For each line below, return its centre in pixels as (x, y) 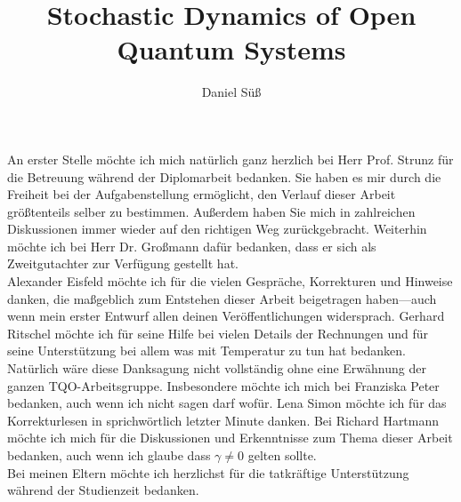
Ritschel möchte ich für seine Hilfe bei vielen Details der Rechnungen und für (218, 333)
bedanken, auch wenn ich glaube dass (109, 455)
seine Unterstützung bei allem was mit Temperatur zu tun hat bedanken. (206, 351)
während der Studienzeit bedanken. (103, 490)
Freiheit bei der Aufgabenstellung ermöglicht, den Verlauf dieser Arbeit (202, 194)
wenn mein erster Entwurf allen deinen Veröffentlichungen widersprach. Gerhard (226, 316)
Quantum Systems (231, 49)
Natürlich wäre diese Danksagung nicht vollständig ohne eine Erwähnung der (217, 368)
